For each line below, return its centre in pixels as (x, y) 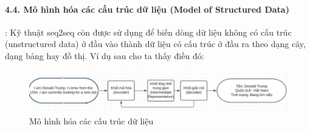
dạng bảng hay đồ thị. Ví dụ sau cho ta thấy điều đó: (105, 55)
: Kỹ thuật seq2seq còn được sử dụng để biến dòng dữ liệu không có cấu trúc (148, 32)
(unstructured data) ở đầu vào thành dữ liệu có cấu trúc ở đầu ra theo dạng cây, (155, 44)
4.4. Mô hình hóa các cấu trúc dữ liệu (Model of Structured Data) (147, 9)
